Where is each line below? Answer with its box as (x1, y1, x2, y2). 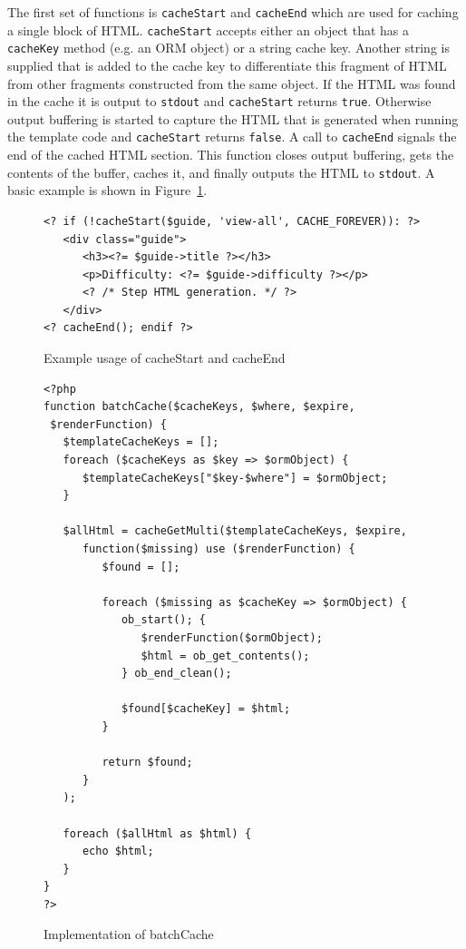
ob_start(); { (121, 613, 206, 627)
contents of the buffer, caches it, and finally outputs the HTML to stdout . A (7, 162, 435, 181)
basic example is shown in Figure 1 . (7, 181, 208, 200)
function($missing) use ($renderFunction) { (82, 543, 355, 555)
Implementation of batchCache (44, 925, 214, 944)
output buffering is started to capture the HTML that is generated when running (7, 109, 459, 128)
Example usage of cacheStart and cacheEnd (44, 348, 286, 367)
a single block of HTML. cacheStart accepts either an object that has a (7, 20, 410, 39)
